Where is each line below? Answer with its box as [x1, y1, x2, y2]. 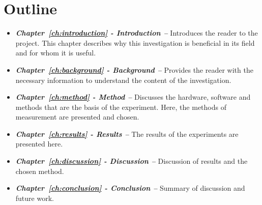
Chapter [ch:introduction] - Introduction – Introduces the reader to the [15, 27, 258, 38]
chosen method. [15, 165, 64, 176]
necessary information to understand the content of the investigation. [15, 74, 231, 85]
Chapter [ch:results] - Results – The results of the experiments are [15, 128, 239, 139]
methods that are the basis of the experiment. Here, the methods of [15, 101, 226, 112]
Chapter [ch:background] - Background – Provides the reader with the [15, 64, 253, 75]
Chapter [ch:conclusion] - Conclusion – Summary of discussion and [15, 183, 245, 193]
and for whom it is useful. [15, 47, 96, 58]
